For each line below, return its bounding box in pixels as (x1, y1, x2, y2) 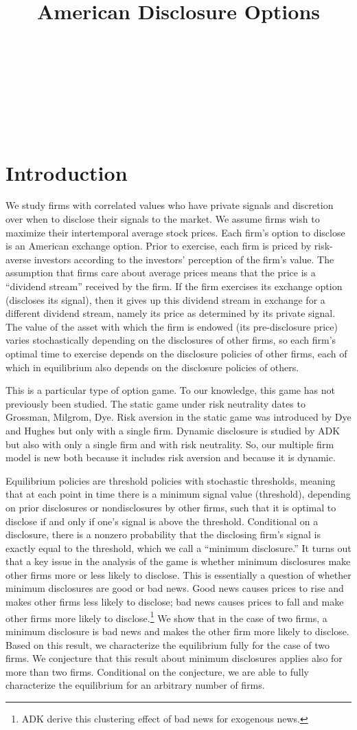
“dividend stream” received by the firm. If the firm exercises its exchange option (5, 279, 343, 293)
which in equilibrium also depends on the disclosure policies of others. (5, 360, 299, 374)
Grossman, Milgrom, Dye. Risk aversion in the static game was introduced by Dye (5, 410, 352, 424)
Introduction (5, 158, 128, 186)
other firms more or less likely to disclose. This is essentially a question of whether (5, 567, 352, 582)
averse (5, 252, 32, 266)
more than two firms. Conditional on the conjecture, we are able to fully (5, 664, 310, 678)
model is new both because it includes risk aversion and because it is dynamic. (5, 450, 336, 465)
